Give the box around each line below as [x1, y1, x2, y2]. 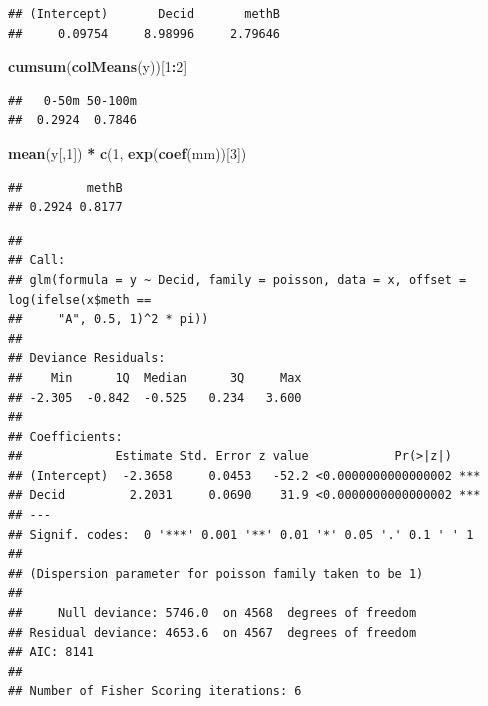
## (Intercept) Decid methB [8, 7, 281, 21]
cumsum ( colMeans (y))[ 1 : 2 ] [8, 56, 188, 77]
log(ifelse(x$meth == [8, 292, 152, 307]
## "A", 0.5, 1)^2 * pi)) [8, 312, 209, 327]
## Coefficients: [8, 429, 123, 444]
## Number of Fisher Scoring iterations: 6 [8, 684, 302, 699]
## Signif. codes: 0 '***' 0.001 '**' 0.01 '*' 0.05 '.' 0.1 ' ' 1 [8, 527, 474, 542]
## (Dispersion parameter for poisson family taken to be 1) [8, 566, 424, 581]
